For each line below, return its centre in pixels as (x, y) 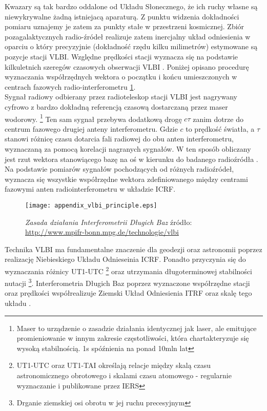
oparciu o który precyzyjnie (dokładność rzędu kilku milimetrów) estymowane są (131, 46)
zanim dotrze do (218, 119)
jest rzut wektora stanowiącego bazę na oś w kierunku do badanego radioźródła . (131, 159)
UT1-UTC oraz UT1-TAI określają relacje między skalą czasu (114, 365)
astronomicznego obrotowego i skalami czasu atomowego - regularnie (124, 375)
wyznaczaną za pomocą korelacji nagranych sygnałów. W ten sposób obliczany (128, 148)
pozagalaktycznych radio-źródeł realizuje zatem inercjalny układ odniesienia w (128, 36)
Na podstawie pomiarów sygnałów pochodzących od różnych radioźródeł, (119, 169)
